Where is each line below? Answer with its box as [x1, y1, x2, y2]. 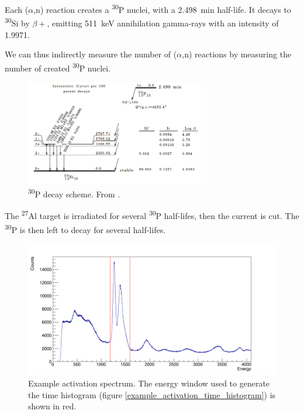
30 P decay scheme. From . [28, 186, 120, 200]
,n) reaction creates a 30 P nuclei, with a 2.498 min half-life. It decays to [33, 2, 291, 15]
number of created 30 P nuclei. [5, 60, 111, 74]
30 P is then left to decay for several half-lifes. [5, 221, 166, 235]
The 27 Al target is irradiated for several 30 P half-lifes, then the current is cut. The [5, 208, 299, 222]
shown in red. [28, 400, 77, 412]
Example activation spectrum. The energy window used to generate [28, 377, 270, 389]
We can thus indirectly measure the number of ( [5, 48, 177, 60]
